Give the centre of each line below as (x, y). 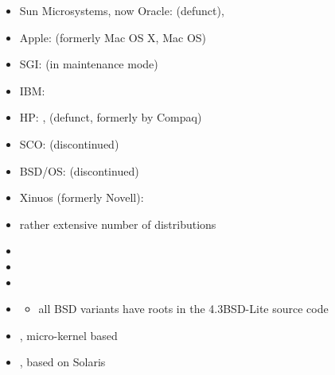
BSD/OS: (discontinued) (79, 170)
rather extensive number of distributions (118, 224)
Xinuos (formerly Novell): (82, 197)
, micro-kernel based (68, 335)
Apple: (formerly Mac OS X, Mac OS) (113, 37)
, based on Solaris (62, 362)
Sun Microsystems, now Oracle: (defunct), (122, 10)
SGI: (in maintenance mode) (89, 64)
